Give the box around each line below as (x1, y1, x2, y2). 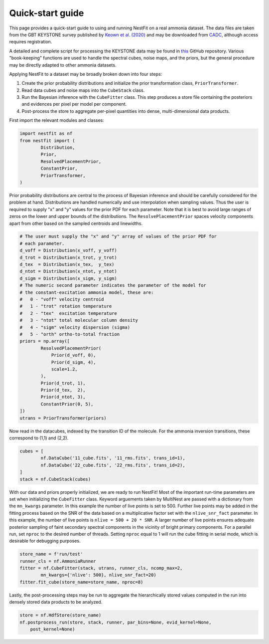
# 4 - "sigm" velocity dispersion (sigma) (19, 324, 131, 330)
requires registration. (9, 39, 52, 45)
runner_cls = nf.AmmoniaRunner (19, 558, 97, 564)
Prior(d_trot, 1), (40, 380, 86, 386)
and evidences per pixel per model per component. (21, 101, 127, 107)
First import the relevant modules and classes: (9, 117, 104, 123)
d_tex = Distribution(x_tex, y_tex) (19, 262, 115, 267)
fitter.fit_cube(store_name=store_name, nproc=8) (19, 579, 143, 585)
